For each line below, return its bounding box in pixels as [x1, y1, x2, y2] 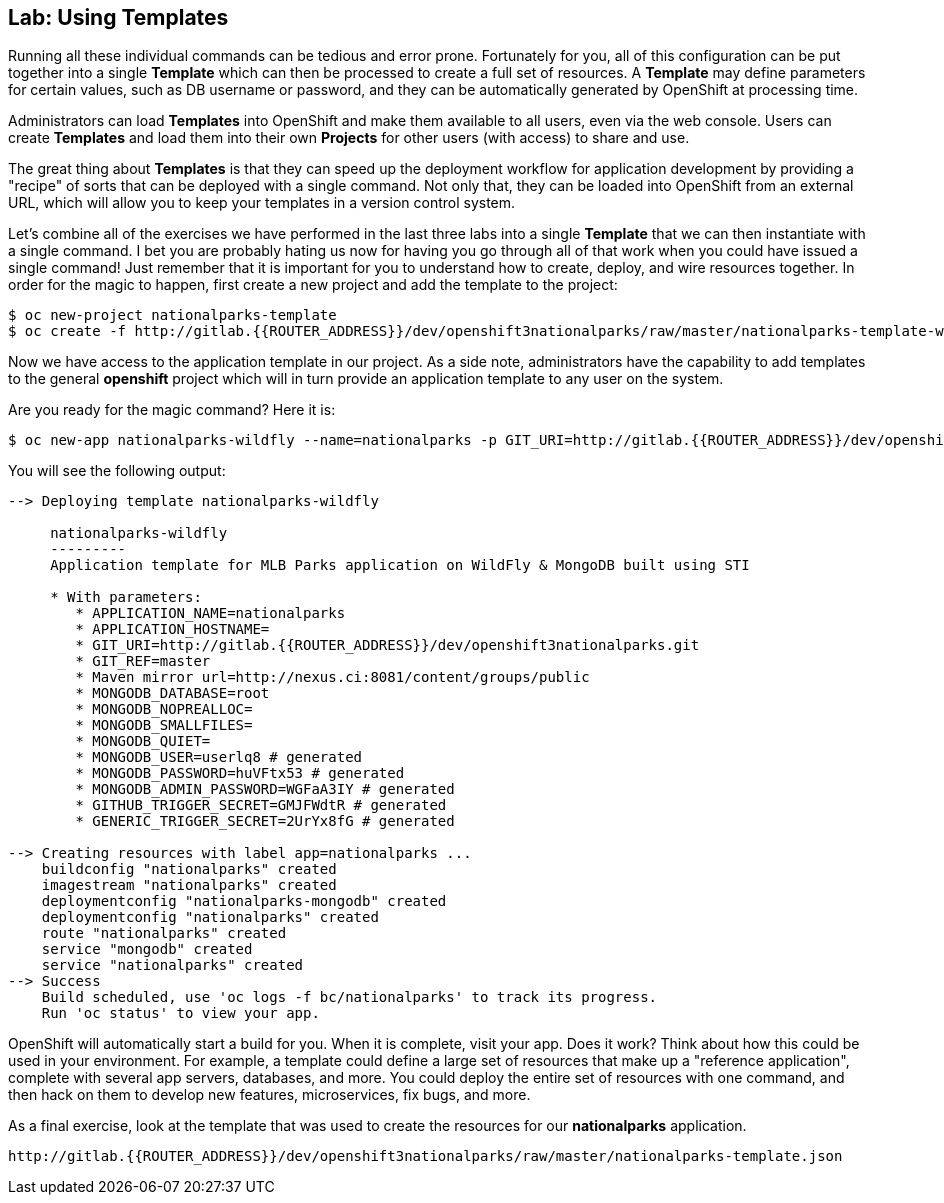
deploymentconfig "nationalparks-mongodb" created [41, 893, 447, 910]
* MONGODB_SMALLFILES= [75, 717, 253, 734]
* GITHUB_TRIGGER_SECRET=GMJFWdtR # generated [75, 797, 447, 814]
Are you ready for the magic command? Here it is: [8, 401, 336, 419]
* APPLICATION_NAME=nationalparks [75, 605, 346, 622]
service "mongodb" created [41, 941, 253, 958]
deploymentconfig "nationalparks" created [41, 909, 379, 926]
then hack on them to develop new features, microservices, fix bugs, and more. [8, 1086, 531, 1104]
